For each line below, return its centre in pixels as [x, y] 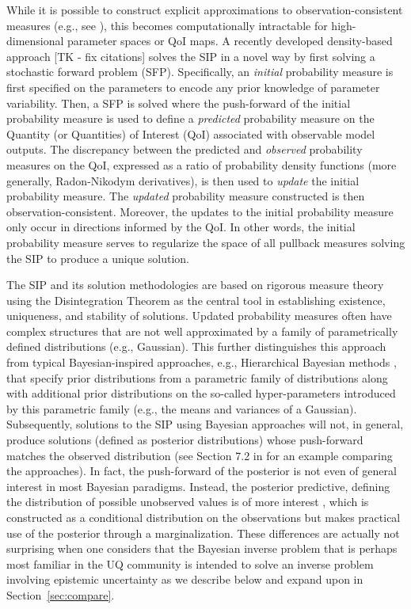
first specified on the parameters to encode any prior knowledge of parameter [193, 87]
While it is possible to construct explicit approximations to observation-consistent [205, 10]
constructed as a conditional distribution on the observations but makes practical [204, 517]
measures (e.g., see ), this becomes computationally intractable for [167, 25]
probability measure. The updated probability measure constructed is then [186, 196]
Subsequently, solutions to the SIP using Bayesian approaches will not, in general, [205, 424]
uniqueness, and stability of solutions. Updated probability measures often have [199, 316]
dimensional [35, 41]
